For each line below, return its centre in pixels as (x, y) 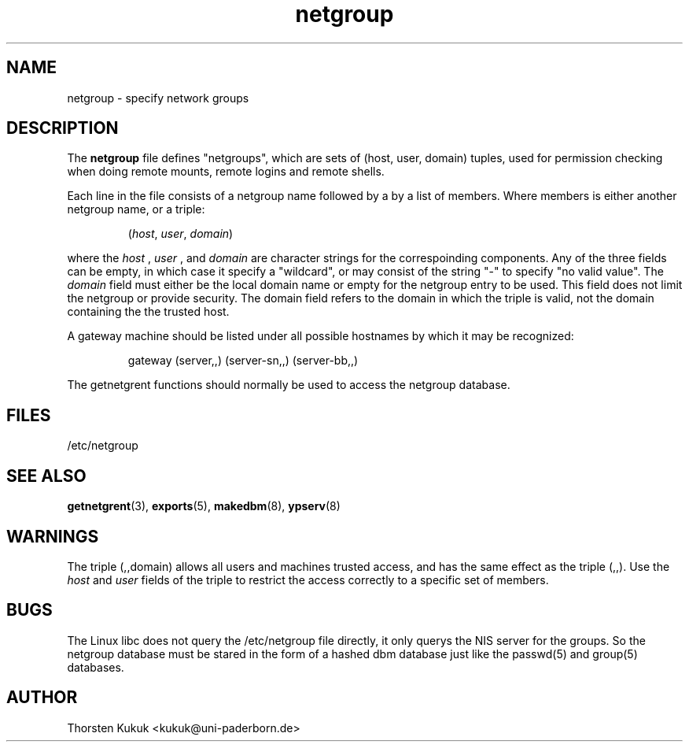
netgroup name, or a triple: (136, 209)
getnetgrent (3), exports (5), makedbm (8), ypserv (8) (204, 506)
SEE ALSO (46, 476)
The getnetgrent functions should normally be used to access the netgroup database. (289, 385)
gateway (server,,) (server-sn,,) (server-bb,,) (243, 361)
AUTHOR (42, 698)
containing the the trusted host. (148, 312)
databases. (96, 667)
